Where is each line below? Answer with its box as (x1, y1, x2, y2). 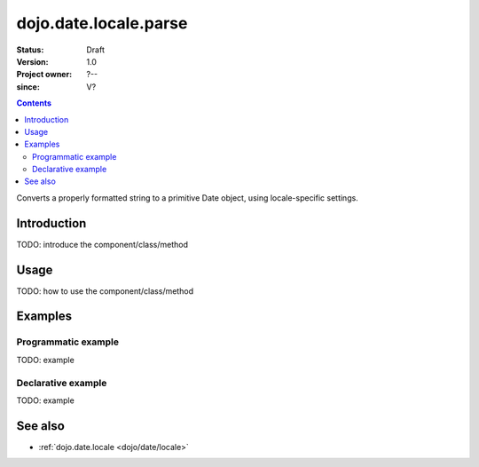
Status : (16, 44, 44, 55)
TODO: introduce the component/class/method (16, 239, 188, 249)
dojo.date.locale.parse (16, 13, 188, 33)
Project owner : (16, 69, 73, 80)
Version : (16, 56, 49, 67)
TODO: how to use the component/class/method (16, 285, 194, 297)
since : (16, 81, 40, 92)
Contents (16, 98, 52, 108)
